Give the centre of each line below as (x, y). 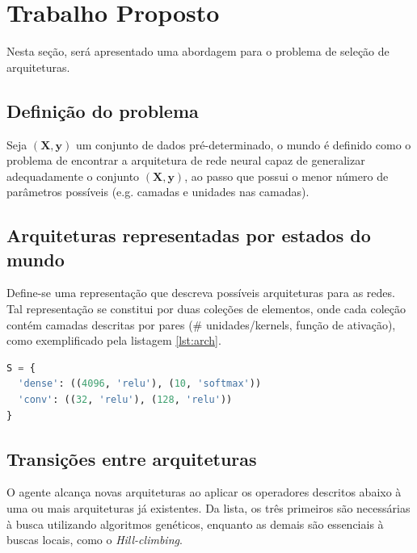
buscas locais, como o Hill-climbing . (95, 540)
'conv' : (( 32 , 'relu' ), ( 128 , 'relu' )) (125, 400)
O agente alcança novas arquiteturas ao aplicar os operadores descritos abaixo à (204, 492)
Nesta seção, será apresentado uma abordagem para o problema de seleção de (198, 51)
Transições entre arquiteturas (132, 458)
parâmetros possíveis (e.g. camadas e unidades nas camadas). (158, 192)
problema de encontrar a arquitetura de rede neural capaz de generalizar (186, 160)
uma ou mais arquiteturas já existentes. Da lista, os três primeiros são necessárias (208, 508)
